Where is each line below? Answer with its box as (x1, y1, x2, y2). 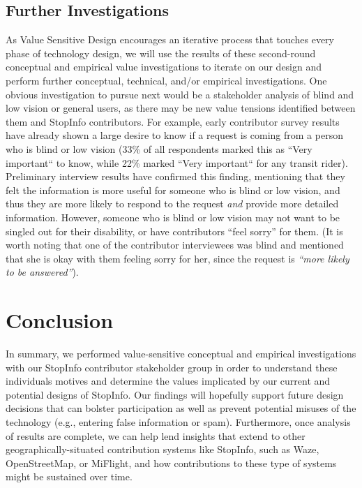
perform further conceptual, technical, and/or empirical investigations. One (6, 73, 327, 87)
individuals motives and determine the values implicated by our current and (6, 374, 331, 388)
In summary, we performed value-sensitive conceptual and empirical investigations (6, 346, 356, 361)
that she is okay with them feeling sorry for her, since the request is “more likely (6, 251, 349, 265)
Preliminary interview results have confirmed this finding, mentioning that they (6, 169, 345, 184)
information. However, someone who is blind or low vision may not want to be (6, 209, 340, 224)
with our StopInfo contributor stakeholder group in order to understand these (6, 360, 338, 374)
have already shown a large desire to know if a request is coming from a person (6, 128, 343, 142)
